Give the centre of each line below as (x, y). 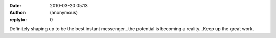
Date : (15, 6)
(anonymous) (64, 13)
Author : (18, 13)
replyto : (18, 19)
